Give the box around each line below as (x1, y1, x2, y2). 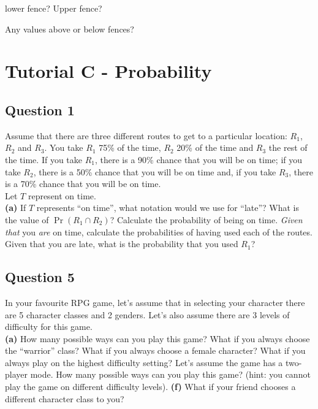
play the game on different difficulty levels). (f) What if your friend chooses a (5, 380, 296, 393)
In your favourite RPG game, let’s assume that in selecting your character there (5, 296, 305, 308)
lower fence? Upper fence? (5, 2, 102, 14)
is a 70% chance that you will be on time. (5, 177, 161, 190)
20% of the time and (176, 141, 254, 154)
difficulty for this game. (5, 320, 93, 333)
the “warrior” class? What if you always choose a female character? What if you (5, 344, 306, 357)
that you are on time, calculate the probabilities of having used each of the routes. (5, 225, 312, 238)
